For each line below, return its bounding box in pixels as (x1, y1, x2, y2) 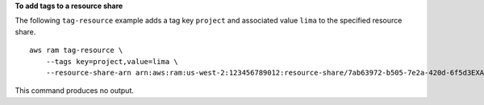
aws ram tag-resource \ (29, 46, 123, 55)
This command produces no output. (15, 86, 135, 95)
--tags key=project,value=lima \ (45, 57, 179, 66)
